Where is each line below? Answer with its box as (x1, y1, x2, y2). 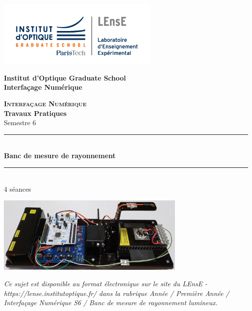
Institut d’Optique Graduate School (4, 72, 126, 82)
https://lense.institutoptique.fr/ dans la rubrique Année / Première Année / (4, 288, 229, 298)
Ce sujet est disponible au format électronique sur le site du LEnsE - (4, 278, 207, 289)
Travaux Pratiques (4, 108, 67, 118)
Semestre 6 (4, 117, 36, 128)
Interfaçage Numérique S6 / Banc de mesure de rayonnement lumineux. (4, 297, 218, 308)
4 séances (4, 183, 31, 194)
